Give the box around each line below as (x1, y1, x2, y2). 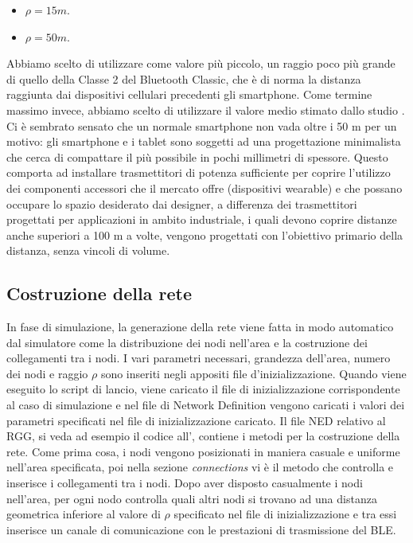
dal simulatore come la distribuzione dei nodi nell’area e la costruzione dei (6, 334, 368, 350)
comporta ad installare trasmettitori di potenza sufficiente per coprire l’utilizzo (6, 164, 391, 181)
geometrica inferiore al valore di (6, 506, 161, 522)
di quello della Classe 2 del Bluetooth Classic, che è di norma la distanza (6, 70, 361, 87)
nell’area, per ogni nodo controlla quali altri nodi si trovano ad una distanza (6, 490, 377, 506)
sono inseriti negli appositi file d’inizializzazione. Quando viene (100, 365, 407, 381)
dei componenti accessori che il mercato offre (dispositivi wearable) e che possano (6, 179, 403, 196)
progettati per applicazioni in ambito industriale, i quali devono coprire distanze (6, 211, 397, 228)
